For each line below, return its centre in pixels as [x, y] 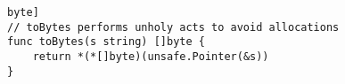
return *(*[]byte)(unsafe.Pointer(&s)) [151, 56]
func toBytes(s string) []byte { [106, 42]
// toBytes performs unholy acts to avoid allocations [173, 27]
